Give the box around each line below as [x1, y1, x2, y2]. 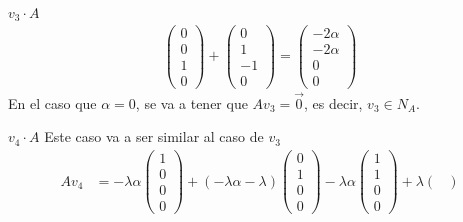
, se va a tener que [135, 92, 248, 113]
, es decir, [304, 92, 363, 113]
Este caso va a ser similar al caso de [44, 126, 264, 147]
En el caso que [8, 92, 97, 113]
